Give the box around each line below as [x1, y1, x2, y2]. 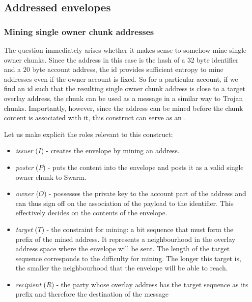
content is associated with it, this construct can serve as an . [4, 112, 186, 123]
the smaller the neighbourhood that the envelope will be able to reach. [15, 263, 228, 273]
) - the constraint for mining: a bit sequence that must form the [41, 224, 234, 234]
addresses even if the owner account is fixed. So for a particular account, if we [4, 73, 238, 84]
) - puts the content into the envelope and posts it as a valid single [43, 162, 244, 172]
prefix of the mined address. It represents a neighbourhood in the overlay [15, 234, 236, 244]
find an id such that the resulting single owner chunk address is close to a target [4, 83, 246, 94]
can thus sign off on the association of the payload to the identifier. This [15, 198, 234, 208]
